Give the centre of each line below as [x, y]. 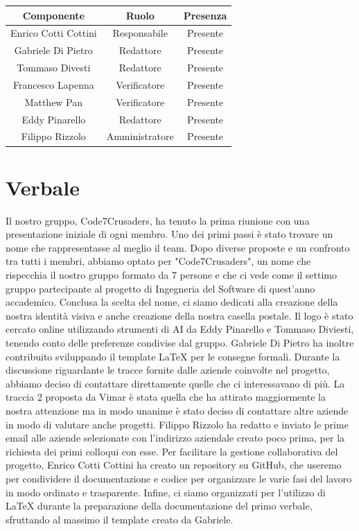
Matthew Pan [54, 102]
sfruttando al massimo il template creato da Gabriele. [120, 519]
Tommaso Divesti [54, 68]
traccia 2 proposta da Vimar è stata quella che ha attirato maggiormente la [166, 397]
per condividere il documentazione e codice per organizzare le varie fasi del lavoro [179, 478]
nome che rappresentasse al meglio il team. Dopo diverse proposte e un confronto [178, 247]
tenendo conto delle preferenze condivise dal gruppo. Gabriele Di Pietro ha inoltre [180, 342]
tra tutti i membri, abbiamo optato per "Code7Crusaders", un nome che [158, 261]
